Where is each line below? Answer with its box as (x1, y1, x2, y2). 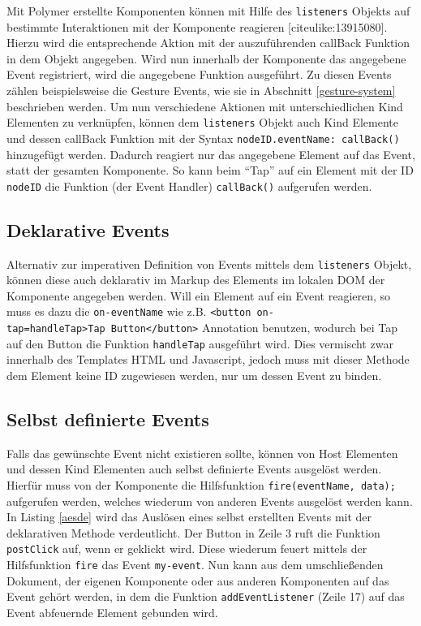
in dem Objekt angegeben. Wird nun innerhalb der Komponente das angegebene (6, 50, 406, 67)
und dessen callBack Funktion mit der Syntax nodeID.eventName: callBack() (6, 129, 400, 146)
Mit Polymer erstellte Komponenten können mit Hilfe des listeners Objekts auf (6, 2, 410, 19)
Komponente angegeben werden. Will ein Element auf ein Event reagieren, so (6, 287, 391, 304)
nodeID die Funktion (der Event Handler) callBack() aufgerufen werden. (6, 177, 372, 194)
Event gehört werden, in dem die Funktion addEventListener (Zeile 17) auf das (6, 588, 405, 605)
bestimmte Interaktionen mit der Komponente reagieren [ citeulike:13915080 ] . (6, 18, 388, 35)
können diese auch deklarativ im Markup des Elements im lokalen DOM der (6, 271, 385, 288)
